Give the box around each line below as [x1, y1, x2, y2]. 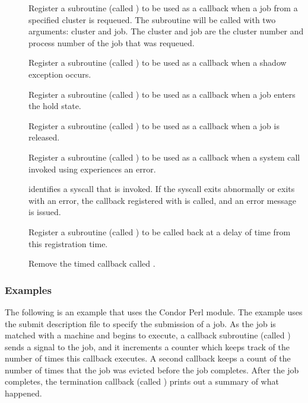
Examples [5, 282, 52, 297]
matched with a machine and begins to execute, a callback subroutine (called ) [5, 329, 291, 341]
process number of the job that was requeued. [28, 36, 195, 49]
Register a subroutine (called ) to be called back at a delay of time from [28, 225, 291, 238]
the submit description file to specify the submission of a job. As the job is [5, 317, 276, 330]
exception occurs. [28, 68, 91, 80]
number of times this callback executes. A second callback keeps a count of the [5, 352, 291, 364]
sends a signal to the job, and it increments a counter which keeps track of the [5, 340, 290, 353]
